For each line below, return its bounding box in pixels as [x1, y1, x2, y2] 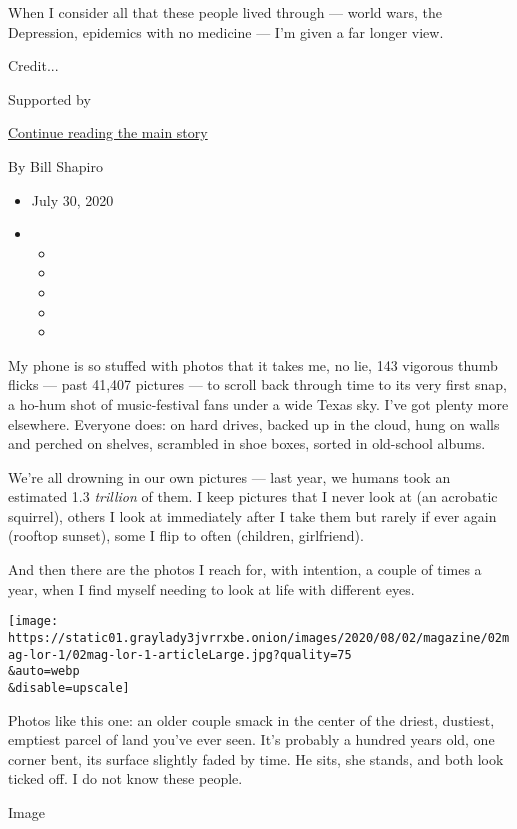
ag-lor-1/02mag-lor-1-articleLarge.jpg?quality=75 [8, 647, 352, 662]
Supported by [8, 88, 91, 109]
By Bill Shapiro [8, 155, 103, 176]
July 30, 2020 [31, 189, 114, 210]
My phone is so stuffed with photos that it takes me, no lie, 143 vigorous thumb [8, 354, 498, 375]
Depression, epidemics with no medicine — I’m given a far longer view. [8, 21, 444, 42]
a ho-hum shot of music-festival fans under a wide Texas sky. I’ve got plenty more [8, 393, 509, 414]
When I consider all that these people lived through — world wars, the [8, 2, 442, 22]
